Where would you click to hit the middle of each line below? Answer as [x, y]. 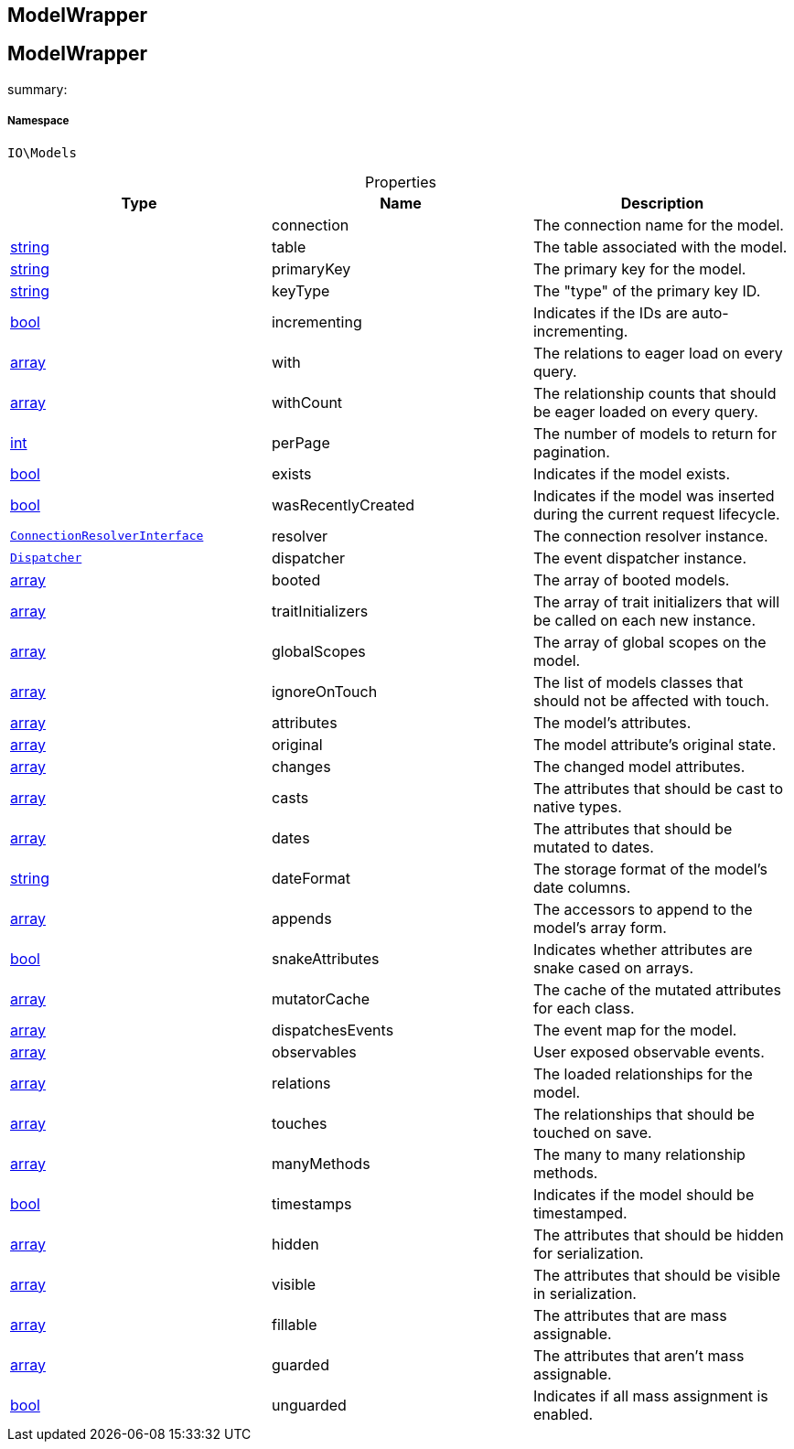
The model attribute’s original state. [655, 744]
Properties [401, 182]
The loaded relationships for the [643, 1073]
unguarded [309, 1405]
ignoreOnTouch [324, 691]
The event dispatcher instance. [639, 558]
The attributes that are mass [630, 1315]
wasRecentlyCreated [343, 504]
